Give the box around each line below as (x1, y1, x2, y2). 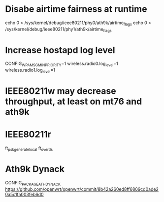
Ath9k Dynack (5, 164, 65, 175)
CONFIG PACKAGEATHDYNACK (5, 179, 61, 187)
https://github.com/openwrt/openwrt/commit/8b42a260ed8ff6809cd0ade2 (5, 186, 159, 192)
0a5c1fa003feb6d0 (5, 191, 44, 197)
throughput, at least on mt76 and (5, 96, 142, 107)
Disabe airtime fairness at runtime (5, 3, 147, 15)
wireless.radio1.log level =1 (5, 67, 55, 74)
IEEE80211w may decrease (5, 86, 117, 97)
